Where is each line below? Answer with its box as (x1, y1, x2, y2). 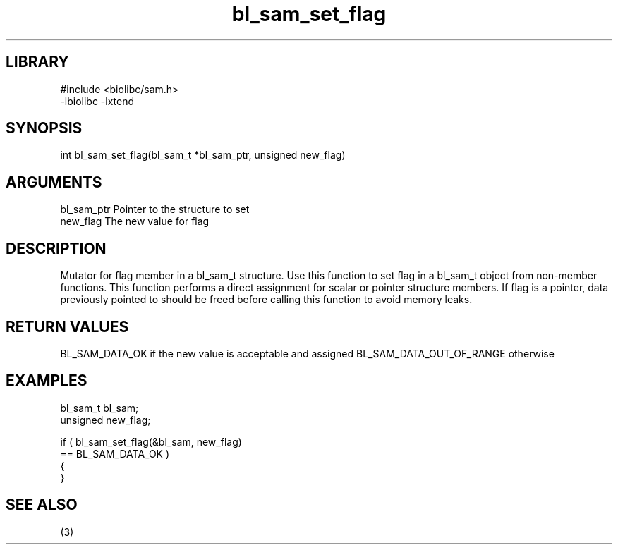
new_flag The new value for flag (60, 215, 210, 228)
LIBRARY (6, 53, 69, 71)
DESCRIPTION (6, 239, 107, 257)
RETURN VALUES (6, 317, 129, 336)
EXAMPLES (6, 372, 87, 390)
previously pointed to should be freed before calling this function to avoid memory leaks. (60, 293, 473, 306)
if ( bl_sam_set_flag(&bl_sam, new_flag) (60, 435, 242, 448)
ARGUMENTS (6, 173, 102, 191)
